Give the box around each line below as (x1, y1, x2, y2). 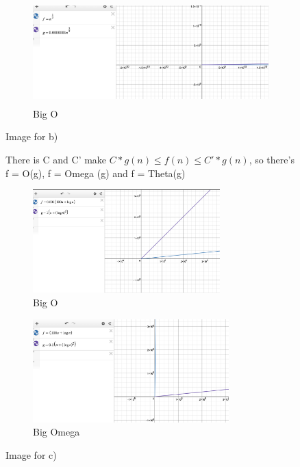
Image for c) (5, 447, 57, 462)
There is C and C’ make (5, 152, 107, 166)
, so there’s (249, 152, 295, 166)
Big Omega (33, 425, 80, 439)
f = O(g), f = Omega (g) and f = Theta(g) (5, 165, 186, 180)
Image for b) (5, 129, 58, 144)
